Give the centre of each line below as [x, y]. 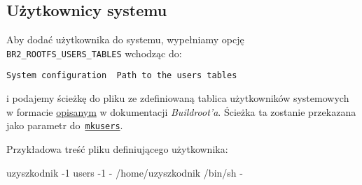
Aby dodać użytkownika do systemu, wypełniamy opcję [125, 39]
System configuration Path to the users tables [122, 76]
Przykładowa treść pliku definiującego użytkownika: [117, 148]
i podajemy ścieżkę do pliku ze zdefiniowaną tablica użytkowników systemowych [178, 98]
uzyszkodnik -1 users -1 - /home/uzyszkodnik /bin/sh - [125, 172]
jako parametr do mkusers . [65, 125]
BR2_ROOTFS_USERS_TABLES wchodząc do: [94, 53]
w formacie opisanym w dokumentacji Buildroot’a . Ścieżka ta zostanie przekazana [181, 111]
